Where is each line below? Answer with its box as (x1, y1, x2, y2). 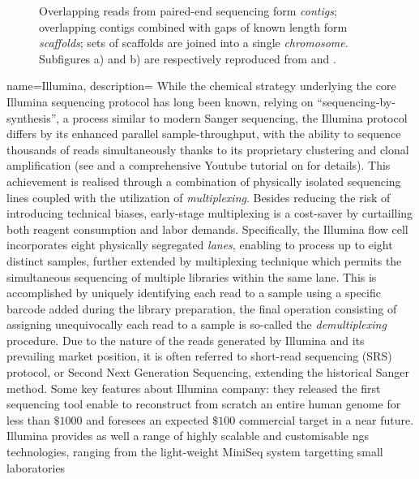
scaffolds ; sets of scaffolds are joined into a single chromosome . (39, 34, 348, 51)
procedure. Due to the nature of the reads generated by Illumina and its (6, 331, 365, 348)
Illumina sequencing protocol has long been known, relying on (6, 93, 314, 110)
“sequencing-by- (317, 93, 395, 110)
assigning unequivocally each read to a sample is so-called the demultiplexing (6, 316, 387, 333)
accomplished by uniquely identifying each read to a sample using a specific (6, 284, 381, 301)
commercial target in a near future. (238, 411, 414, 428)
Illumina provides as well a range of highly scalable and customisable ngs (6, 427, 369, 444)
